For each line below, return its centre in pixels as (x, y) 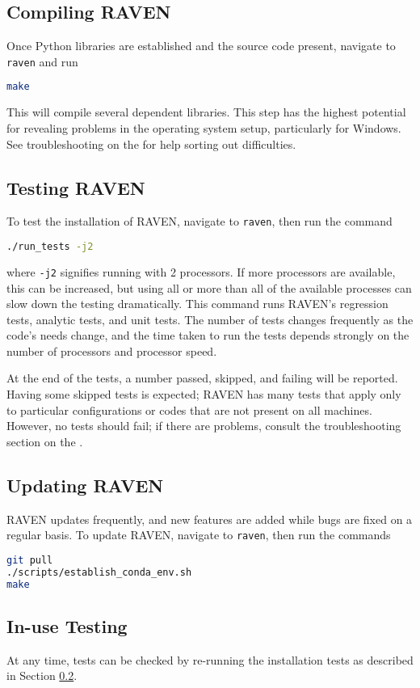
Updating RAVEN (85, 485)
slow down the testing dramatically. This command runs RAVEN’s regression (197, 304)
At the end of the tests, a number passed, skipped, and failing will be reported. (202, 378)
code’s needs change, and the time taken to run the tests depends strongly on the (208, 335)
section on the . (45, 441)
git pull (30, 560)
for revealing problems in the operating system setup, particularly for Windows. (204, 127)
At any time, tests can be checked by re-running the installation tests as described (210, 659)
